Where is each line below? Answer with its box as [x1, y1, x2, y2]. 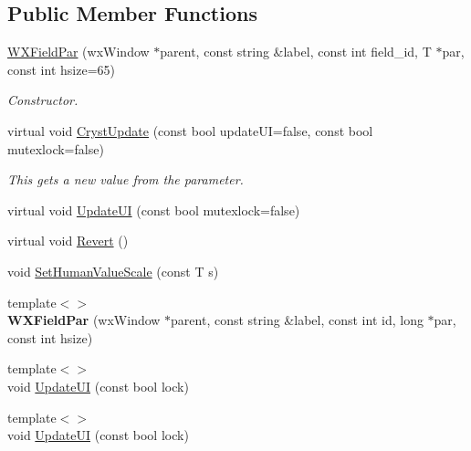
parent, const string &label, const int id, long [171, 310, 424, 330]
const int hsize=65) [7, 59, 115, 79]
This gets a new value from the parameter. [7, 170, 244, 189]
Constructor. [7, 90, 78, 110]
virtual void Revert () [7, 231, 129, 250]
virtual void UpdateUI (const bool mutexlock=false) [7, 200, 300, 219]
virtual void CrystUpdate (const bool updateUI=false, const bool [7, 121, 373, 140]
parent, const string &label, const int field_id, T [160, 42, 432, 61]
